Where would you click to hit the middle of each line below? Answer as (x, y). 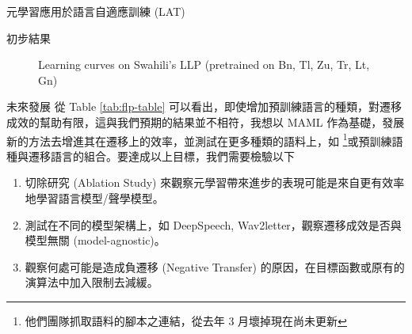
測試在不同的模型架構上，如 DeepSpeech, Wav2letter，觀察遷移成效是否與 (213, 224)
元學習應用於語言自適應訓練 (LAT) (96, 11)
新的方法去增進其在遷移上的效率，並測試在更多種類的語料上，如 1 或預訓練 (199, 139)
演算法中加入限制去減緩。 (92, 282)
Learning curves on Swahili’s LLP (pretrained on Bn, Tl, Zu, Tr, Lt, (204, 65)
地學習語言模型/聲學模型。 (94, 198)
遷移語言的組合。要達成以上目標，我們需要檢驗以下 (161, 156)
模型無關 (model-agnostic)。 (95, 240)
